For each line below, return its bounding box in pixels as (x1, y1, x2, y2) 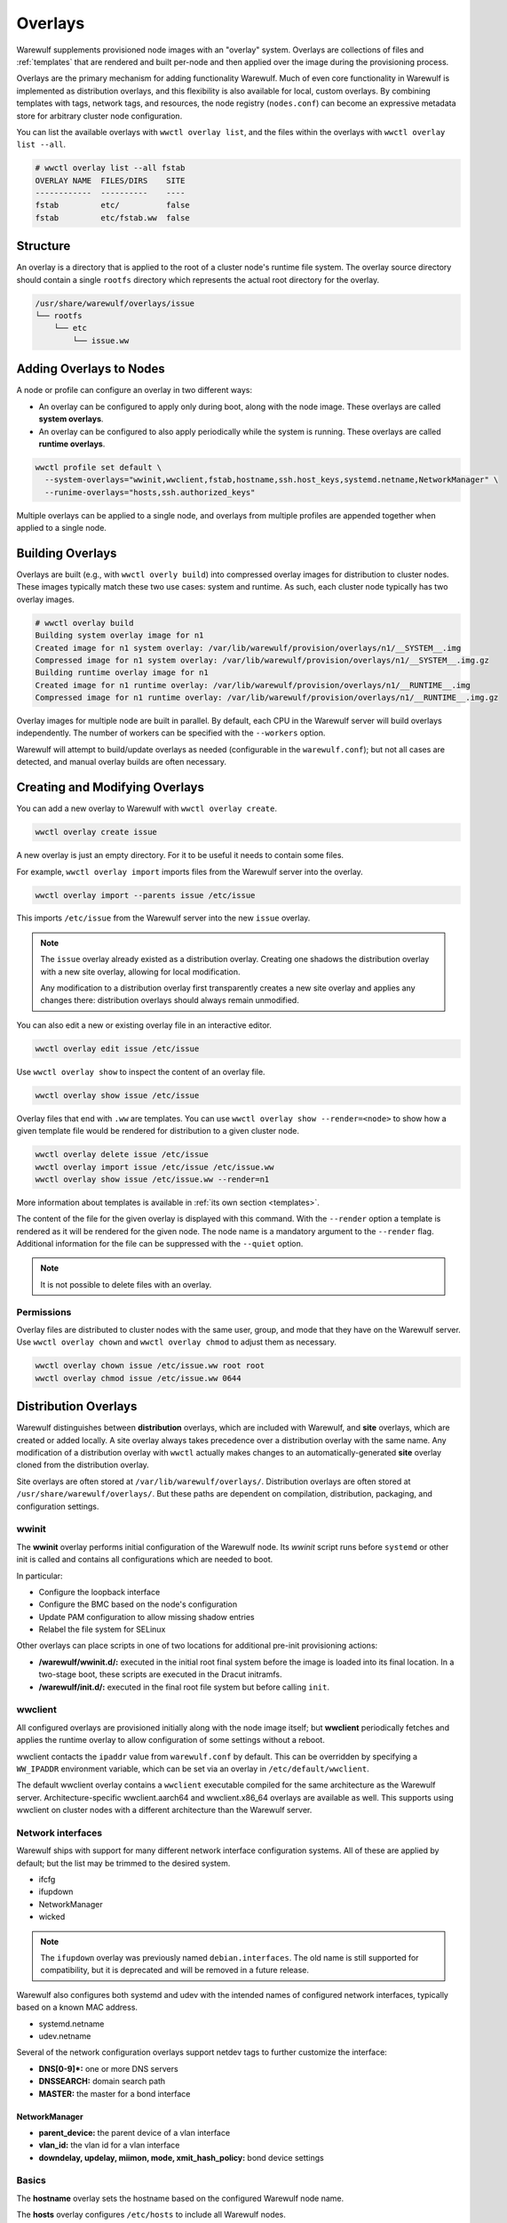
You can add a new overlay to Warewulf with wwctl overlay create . (16, 803, 277, 814)
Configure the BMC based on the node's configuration (38, 1599, 238, 1609)
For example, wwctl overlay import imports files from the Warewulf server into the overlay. (16, 866, 363, 877)
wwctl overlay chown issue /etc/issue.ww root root (35, 1360, 265, 1371)
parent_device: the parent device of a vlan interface (38, 2127, 231, 2138)
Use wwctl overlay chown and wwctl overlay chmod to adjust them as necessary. (16, 1336, 337, 1347)
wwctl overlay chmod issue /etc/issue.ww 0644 (35, 1373, 242, 1383)
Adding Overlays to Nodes (16, 361, 166, 377)
